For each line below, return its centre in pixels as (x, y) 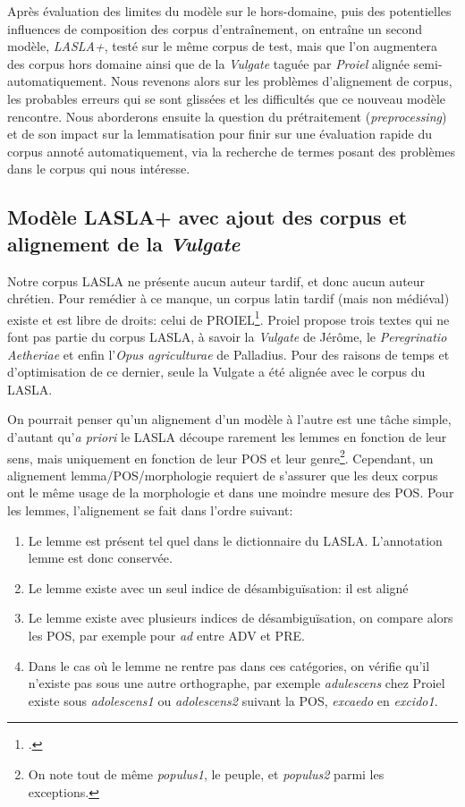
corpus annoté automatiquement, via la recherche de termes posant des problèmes (232, 151)
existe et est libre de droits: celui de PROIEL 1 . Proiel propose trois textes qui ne (228, 318)
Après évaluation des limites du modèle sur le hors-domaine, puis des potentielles (229, 11)
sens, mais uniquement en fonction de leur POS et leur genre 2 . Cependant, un (220, 456)
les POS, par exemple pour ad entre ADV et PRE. (166, 635)
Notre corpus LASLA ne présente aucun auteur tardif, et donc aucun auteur (216, 280)
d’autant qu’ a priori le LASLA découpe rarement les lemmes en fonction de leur (227, 436)
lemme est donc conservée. (100, 558)
